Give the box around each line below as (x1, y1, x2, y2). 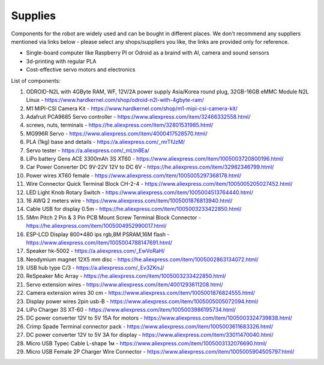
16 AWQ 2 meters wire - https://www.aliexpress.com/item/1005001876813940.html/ (26, 197, 233, 204)
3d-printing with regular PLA (26, 58, 97, 65)
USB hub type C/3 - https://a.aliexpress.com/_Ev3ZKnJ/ (26, 264, 164, 272)
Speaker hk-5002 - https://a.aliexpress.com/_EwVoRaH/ (26, 248, 165, 255)
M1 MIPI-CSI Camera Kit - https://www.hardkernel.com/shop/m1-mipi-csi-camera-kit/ (26, 105, 238, 112)
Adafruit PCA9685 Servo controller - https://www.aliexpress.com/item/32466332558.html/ (26, 113, 251, 120)
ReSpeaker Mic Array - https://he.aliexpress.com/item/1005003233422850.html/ (26, 273, 226, 280)
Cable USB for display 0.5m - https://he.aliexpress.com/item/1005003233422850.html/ (26, 206, 242, 213)
